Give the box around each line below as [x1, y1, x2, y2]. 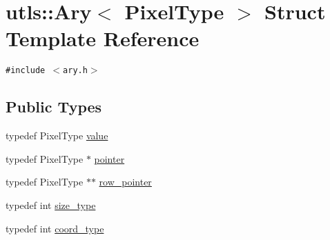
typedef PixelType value [6, 128, 108, 143]
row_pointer [99, 174, 152, 189]
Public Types [6, 96, 102, 117]
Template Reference [6, 24, 200, 52]
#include [6, 66, 46, 76]
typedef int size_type [6, 197, 96, 212]
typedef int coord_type [6, 221, 104, 235]
